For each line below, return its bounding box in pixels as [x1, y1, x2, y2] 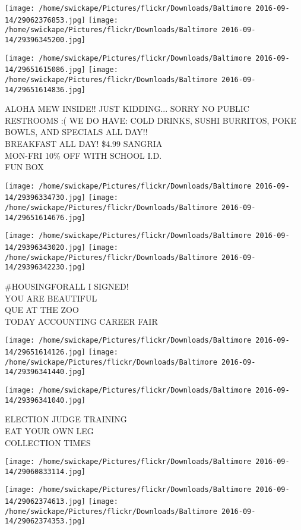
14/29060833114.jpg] [5, 467, 86, 476]
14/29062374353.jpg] [5, 517, 86, 526]
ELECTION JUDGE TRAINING [5, 413, 127, 425]
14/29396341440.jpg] [5, 368, 86, 377]
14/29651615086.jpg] [5, 65, 86, 74]
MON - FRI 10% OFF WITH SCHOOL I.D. [5, 149, 162, 161]
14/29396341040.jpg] [5, 396, 86, 404]
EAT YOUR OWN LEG [5, 424, 94, 437]
